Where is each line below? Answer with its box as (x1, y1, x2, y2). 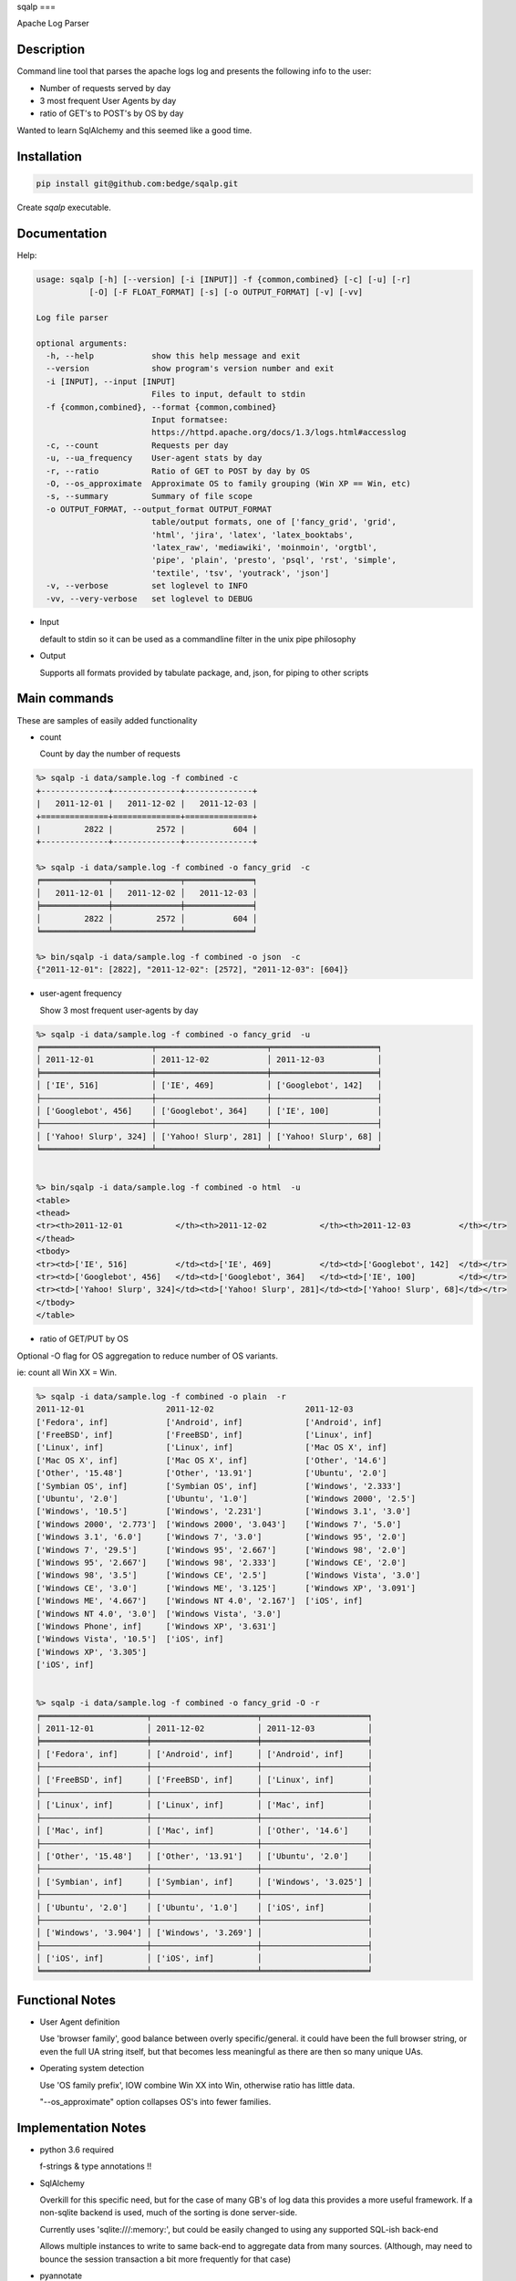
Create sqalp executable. (16, 202, 111, 213)
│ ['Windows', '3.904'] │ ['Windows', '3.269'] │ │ (36, 1928, 373, 1938)
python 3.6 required (39, 2144, 114, 2155)
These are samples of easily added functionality (16, 714, 198, 725)
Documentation (16, 225, 108, 241)
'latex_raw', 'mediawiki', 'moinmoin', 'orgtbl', (150, 542, 378, 552)
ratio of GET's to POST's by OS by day (39, 108, 184, 119)
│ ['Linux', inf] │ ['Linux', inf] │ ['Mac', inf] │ (36, 1800, 373, 1810)
